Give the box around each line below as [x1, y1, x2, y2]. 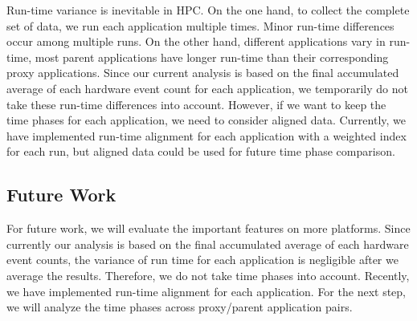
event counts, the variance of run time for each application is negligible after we [6, 251, 399, 268]
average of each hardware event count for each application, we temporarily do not [6, 79, 408, 96]
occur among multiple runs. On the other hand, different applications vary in [6, 33, 386, 50]
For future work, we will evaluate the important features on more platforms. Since [6, 220, 411, 237]
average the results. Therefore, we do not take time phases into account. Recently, [6, 266, 410, 283]
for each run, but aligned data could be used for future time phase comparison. [6, 143, 395, 160]
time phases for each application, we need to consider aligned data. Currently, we [6, 112, 406, 128]
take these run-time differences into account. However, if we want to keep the [6, 95, 386, 112]
